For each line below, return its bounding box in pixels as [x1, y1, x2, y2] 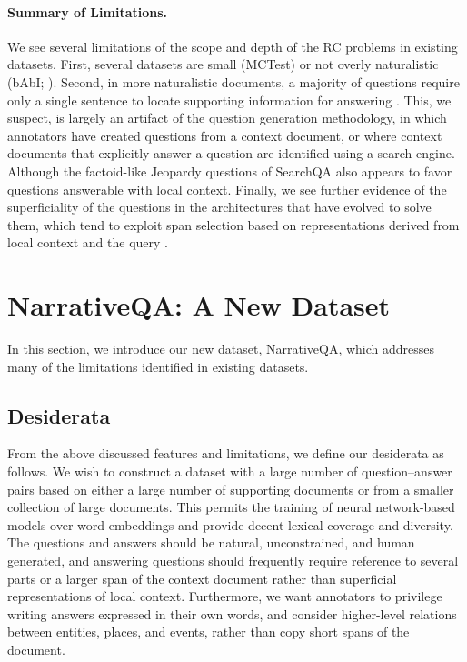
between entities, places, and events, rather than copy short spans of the [7, 622, 410, 641]
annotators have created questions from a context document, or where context [7, 125, 442, 145]
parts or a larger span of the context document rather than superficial [7, 568, 397, 587]
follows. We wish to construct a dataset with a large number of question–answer [7, 462, 452, 481]
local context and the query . [7, 233, 169, 252]
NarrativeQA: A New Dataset [7, 286, 391, 324]
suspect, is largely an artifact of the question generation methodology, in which [7, 108, 447, 127]
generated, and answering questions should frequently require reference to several [7, 551, 459, 569]
